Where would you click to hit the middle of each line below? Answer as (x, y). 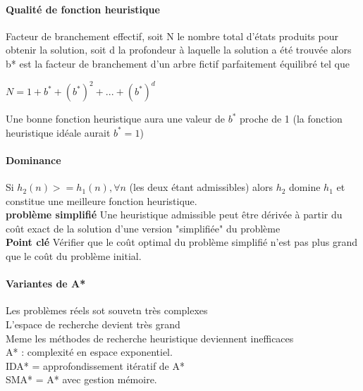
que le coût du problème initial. (74, 256)
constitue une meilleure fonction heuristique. (101, 200)
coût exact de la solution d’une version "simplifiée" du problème (143, 228)
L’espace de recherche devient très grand (93, 324)
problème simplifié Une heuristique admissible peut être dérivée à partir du (174, 215)
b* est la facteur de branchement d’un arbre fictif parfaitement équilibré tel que (178, 63)
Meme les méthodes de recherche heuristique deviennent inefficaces (150, 338)
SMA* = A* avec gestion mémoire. (81, 379)
